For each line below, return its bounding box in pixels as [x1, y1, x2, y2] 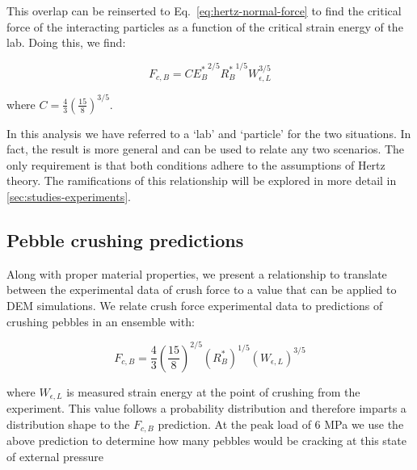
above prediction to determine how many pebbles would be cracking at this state [6, 432, 406, 449]
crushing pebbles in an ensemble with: [6, 313, 195, 329]
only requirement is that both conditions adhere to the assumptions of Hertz [6, 156, 385, 173]
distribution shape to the [6, 415, 130, 432]
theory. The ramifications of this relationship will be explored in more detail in [6, 172, 397, 189]
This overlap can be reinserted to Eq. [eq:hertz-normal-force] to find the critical [6, 2, 402, 19]
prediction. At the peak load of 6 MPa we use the [158, 415, 404, 432]
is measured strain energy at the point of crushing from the [66, 383, 360, 400]
